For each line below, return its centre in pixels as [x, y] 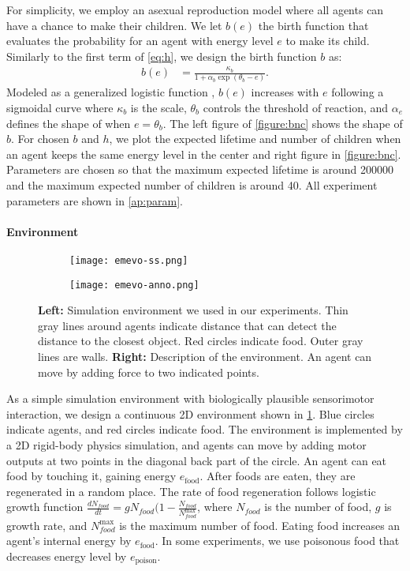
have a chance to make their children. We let [114, 25]
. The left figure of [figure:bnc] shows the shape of [283, 123]
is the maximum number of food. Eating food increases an [260, 525]
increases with [285, 92]
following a [358, 92]
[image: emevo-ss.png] [129, 260]
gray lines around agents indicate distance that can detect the [187, 325]
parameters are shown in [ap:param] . [95, 200]
